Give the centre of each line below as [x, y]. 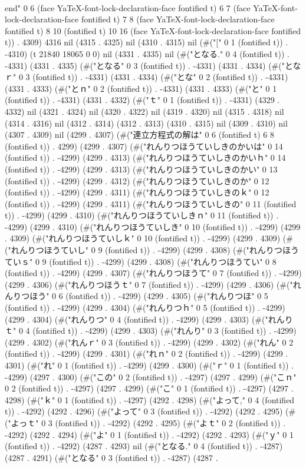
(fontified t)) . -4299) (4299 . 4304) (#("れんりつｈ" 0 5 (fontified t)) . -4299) [145, 308]
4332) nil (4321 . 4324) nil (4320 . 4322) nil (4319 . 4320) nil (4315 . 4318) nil [144, 111]
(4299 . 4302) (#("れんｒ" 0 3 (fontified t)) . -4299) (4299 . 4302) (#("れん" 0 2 [149, 342]
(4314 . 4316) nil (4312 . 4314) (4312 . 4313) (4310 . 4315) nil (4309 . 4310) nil [146, 123]
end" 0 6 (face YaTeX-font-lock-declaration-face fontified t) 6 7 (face [128, 7]
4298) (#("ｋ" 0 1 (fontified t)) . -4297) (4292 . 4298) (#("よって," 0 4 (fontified [150, 399]
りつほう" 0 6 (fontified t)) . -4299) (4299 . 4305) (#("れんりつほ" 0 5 [140, 296]
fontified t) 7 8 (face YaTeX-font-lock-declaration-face [178, 19]
